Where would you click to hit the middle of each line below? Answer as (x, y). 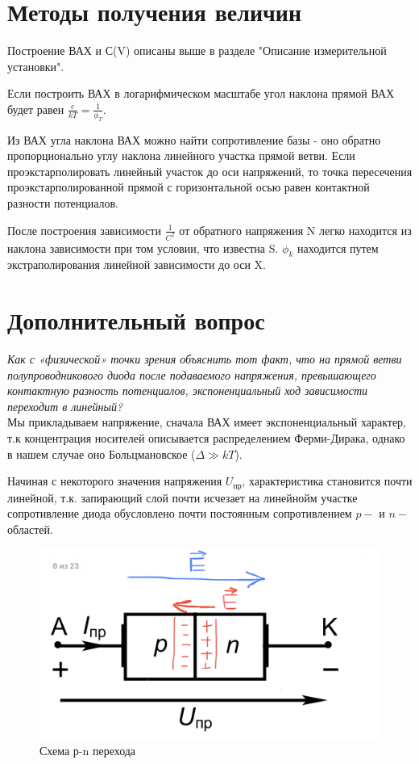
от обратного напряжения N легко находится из (295, 230)
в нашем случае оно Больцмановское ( (102, 453)
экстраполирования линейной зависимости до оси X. (137, 264)
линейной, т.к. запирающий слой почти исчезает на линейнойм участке (183, 497)
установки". (36, 66)
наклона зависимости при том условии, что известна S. (143, 248)
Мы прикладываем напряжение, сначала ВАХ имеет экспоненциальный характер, (207, 422)
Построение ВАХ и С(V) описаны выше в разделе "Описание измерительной (197, 50)
